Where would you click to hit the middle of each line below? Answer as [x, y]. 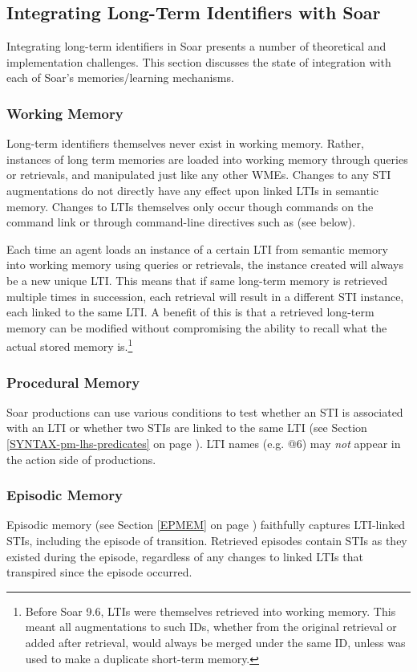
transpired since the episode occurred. [99, 572]
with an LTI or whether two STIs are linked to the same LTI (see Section [187, 428]
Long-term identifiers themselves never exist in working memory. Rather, [185, 143]
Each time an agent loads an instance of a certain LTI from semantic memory [197, 248]
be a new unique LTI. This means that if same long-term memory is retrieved [197, 280]
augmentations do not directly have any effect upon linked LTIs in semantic [193, 190]
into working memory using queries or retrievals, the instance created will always [205, 265]
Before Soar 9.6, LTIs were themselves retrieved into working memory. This [211, 611]
